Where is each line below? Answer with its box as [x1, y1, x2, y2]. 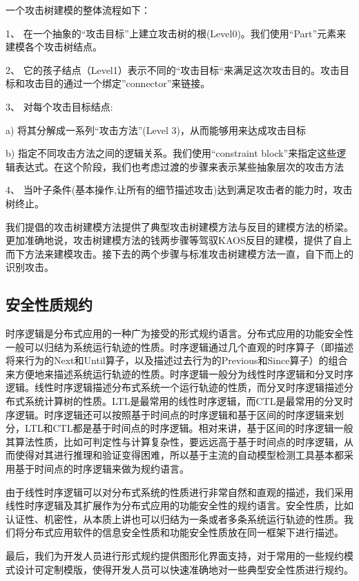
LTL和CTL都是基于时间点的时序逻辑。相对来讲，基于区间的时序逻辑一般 [24, 421, 353, 435]
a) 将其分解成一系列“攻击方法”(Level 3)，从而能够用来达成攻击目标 [6, 122, 306, 137]
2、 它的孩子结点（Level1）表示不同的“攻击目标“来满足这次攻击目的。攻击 [6, 62, 340, 77]
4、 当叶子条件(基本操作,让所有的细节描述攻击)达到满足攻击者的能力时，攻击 [6, 182, 353, 197]
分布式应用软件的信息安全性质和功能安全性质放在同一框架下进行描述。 [24, 525, 344, 540]
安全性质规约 [6, 294, 93, 315]
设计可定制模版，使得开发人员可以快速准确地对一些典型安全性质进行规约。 [14, 562, 353, 576]
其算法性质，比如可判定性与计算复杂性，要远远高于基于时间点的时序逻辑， [6, 434, 344, 448]
